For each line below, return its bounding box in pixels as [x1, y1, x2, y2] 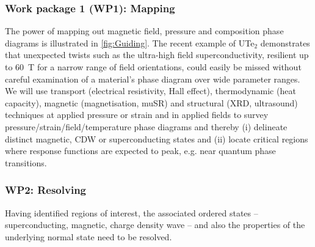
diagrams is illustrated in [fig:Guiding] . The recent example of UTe [5, 36, 255, 49]
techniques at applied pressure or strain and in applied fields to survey [5, 108, 269, 121]
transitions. [5, 156, 47, 169]
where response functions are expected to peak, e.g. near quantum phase [5, 144, 276, 157]
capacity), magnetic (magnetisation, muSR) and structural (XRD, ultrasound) [5, 96, 298, 109]
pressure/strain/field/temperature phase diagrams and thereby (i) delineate [5, 120, 288, 133]
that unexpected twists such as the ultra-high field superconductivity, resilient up [5, 48, 309, 61]
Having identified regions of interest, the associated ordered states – [5, 206, 258, 219]
